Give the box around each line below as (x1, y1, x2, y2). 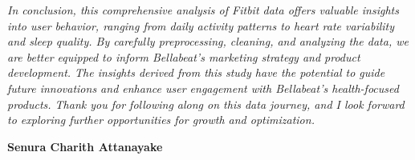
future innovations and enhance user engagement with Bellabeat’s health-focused (7, 79, 399, 96)
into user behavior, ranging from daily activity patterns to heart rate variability (7, 17, 395, 34)
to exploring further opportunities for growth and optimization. (7, 111, 315, 128)
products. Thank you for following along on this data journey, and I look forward (7, 95, 405, 112)
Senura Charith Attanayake (7, 138, 163, 154)
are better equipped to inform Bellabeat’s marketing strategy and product (7, 48, 360, 65)
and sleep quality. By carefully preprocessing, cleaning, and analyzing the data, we (7, 33, 409, 50)
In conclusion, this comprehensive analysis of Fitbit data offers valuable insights (7, 2, 399, 18)
